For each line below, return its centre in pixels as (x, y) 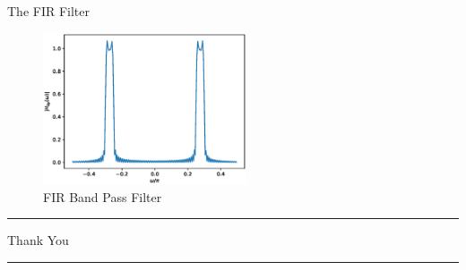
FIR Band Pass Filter (103, 196)
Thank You (38, 240)
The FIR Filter (49, 11)
